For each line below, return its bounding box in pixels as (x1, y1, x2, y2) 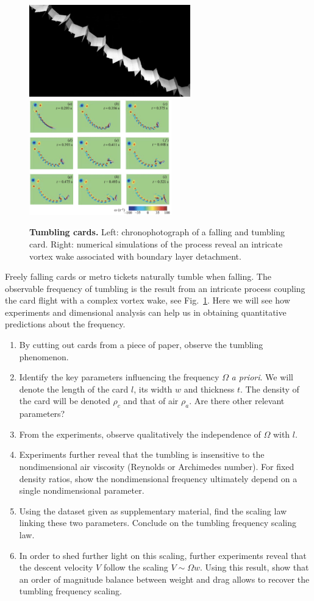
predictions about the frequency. (5, 318, 126, 330)
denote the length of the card (19, 382, 129, 395)
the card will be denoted (19, 394, 110, 407)
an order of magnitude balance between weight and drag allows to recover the (19, 572, 310, 585)
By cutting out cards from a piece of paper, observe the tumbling (19, 338, 263, 351)
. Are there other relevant (189, 394, 285, 407)
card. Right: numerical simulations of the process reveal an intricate (29, 237, 283, 250)
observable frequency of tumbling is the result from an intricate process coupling (5, 282, 305, 294)
